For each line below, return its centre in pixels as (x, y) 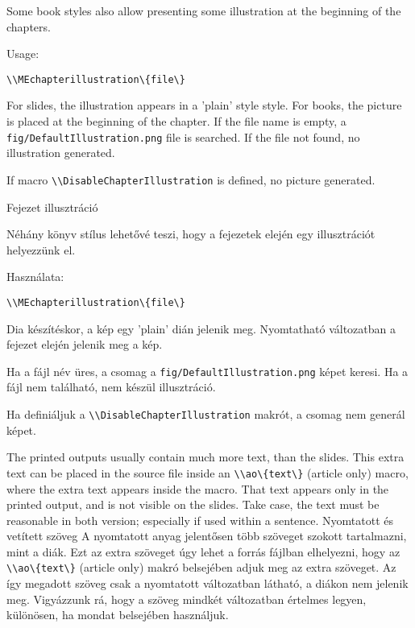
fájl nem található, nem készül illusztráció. (111, 387)
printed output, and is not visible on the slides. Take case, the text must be (193, 504)
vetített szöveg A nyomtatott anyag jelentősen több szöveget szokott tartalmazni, (207, 536)
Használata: (35, 277)
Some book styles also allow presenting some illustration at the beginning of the (204, 10)
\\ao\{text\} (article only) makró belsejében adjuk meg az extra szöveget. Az (201, 567)
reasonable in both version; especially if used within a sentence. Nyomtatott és (200, 520)
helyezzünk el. (41, 249)
